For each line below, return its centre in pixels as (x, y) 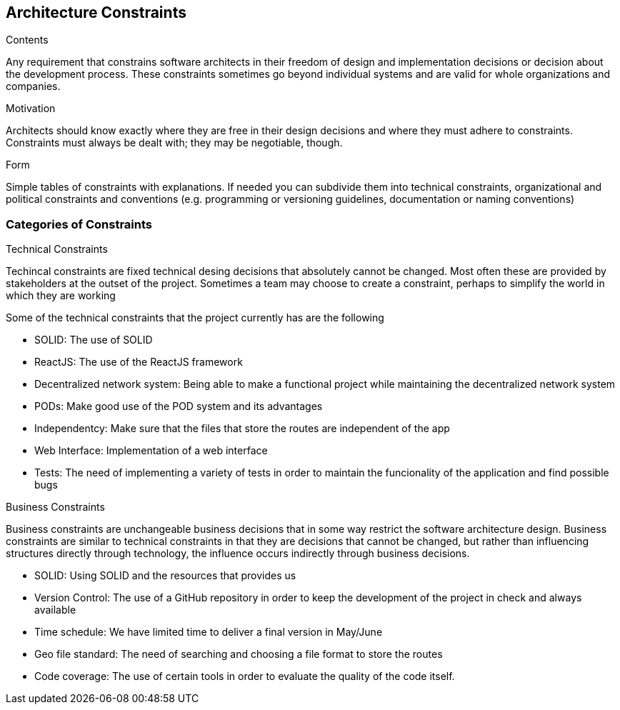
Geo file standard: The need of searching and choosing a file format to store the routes (239, 654)
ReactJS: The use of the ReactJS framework (139, 362)
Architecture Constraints (96, 12)
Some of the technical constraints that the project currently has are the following (195, 318)
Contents (27, 40)
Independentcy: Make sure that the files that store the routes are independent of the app (242, 429)
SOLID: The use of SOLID (94, 340)
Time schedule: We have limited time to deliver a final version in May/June (209, 632)
